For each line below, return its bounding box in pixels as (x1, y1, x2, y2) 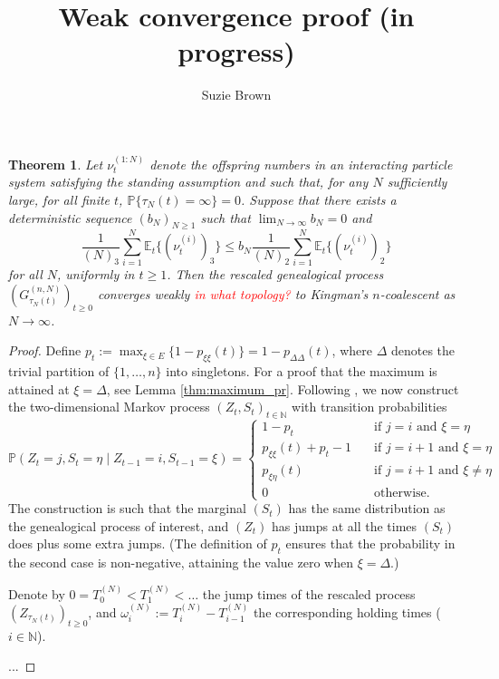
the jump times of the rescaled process (202, 584, 416, 603)
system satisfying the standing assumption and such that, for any (8, 172, 369, 191)
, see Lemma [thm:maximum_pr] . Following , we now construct (106, 379, 459, 398)
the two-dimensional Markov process (8, 397, 210, 416)
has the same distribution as (288, 499, 446, 518)
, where (331, 341, 372, 360)
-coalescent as (379, 285, 456, 304)
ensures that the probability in (285, 534, 456, 553)
